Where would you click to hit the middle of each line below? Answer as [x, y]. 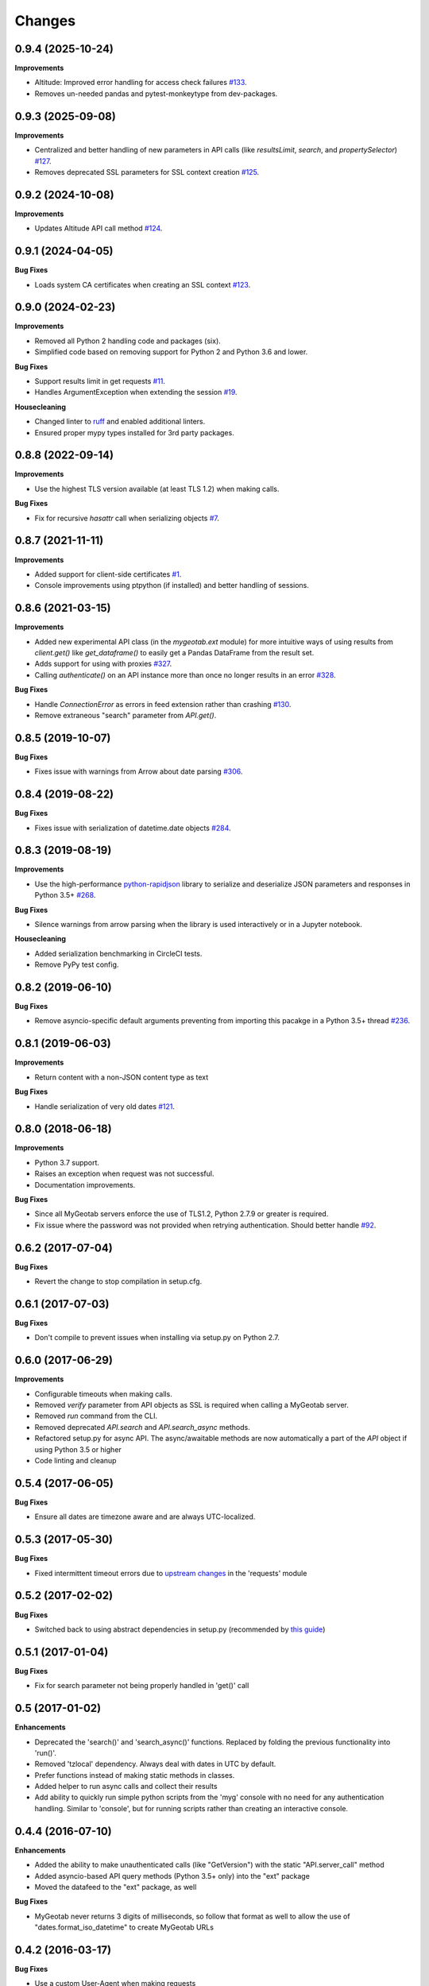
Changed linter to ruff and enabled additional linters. [120, 422]
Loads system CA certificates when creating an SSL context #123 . [143, 284]
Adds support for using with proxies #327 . [103, 664]
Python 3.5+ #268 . [65, 895]
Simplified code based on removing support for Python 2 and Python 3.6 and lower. [171, 352]
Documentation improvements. [85, 1184]
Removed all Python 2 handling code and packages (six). [128, 341]
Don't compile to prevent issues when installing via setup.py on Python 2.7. [157, 1338]
